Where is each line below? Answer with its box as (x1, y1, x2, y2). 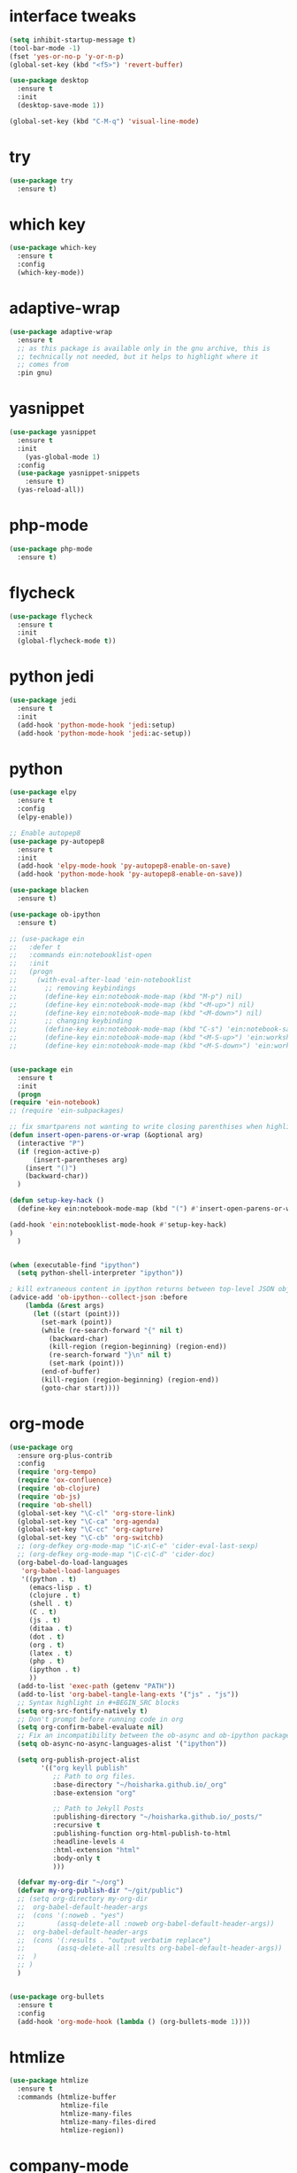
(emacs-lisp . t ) (28, 1583, 93, 1592)
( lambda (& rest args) (25, 1301, 104, 1311)
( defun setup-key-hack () (9, 1196, 104, 1205)
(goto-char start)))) (41, 1383, 121, 1392)
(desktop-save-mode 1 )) (17, 101, 104, 110)
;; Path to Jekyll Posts (52, 1804, 144, 1813)
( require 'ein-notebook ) (9, 1098, 101, 1107)
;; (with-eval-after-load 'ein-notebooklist (9, 976, 192, 985)
